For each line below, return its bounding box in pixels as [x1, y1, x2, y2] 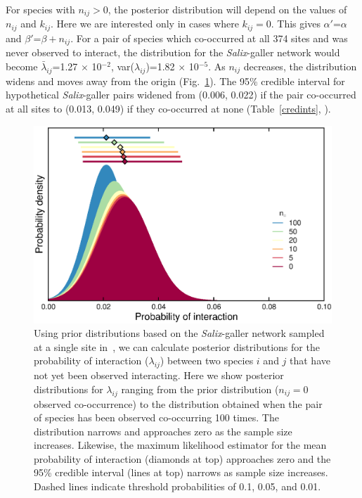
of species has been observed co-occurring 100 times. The [34, 410, 279, 425]
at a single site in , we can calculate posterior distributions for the [34, 339, 320, 354]
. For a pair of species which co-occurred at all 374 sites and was [70, 30, 348, 45]
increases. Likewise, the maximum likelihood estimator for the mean [34, 438, 327, 452]
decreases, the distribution [243, 58, 357, 73]
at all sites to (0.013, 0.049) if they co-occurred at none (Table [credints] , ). [6, 101, 331, 115]
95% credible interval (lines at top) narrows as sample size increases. [34, 465, 328, 480]
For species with [6, 2, 75, 16]
